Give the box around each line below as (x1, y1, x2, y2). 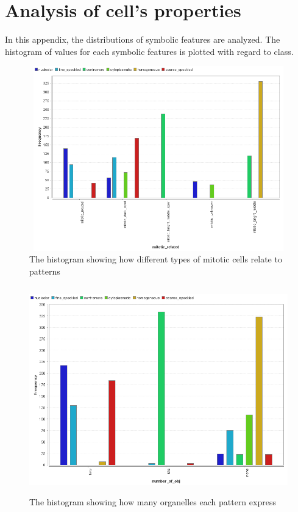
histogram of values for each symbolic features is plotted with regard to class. (5, 45, 294, 57)
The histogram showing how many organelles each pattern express (29, 496, 276, 508)
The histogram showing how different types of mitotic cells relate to (29, 253, 282, 265)
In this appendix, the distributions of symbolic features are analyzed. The (5, 33, 280, 46)
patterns (29, 264, 60, 277)
